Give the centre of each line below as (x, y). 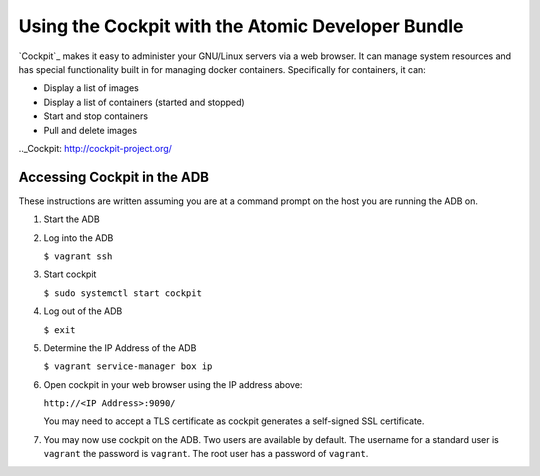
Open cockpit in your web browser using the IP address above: (173, 384)
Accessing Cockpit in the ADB (114, 176)
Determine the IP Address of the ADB (120, 347)
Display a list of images (91, 88)
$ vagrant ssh (78, 256)
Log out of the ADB (83, 311)
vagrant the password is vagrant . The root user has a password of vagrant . (206, 454)
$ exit (59, 329)
